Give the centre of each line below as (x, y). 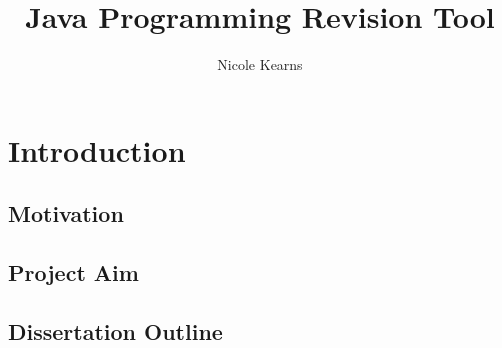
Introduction (97, 149)
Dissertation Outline (115, 330)
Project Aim (73, 272)
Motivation (66, 213)
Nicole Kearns (260, 64)
